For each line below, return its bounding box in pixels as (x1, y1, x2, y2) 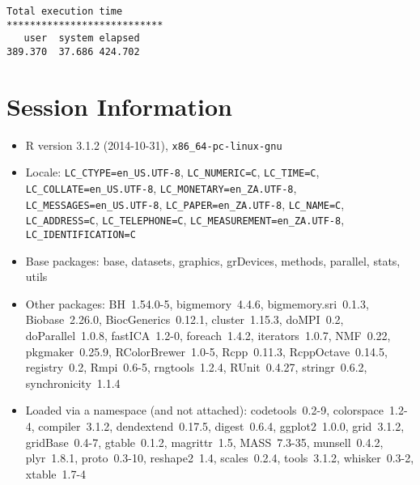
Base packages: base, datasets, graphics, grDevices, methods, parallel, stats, (25, 252, 401, 269)
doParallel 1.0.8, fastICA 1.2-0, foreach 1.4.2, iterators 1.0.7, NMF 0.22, (25, 327, 391, 344)
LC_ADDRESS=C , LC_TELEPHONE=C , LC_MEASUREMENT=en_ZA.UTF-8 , (25, 211, 345, 228)
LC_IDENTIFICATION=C (25, 229, 136, 241)
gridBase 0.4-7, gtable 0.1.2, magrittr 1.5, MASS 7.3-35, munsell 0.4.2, (25, 433, 384, 450)
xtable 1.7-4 (25, 465, 87, 482)
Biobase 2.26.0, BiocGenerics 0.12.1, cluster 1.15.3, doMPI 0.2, (25, 311, 344, 328)
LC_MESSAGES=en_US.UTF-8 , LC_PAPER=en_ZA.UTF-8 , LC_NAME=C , (25, 195, 345, 212)
